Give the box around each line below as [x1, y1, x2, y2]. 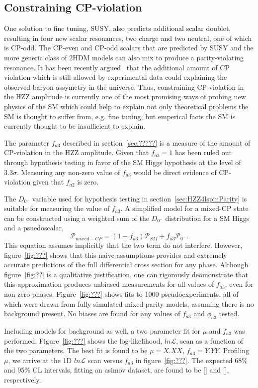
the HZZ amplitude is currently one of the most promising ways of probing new [4, 91, 246, 102]
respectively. [4, 375, 41, 385]
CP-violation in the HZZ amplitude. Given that [4, 147, 149, 158]
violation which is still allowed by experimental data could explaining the [4, 72, 227, 82]
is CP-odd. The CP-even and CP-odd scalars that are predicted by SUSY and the [4, 42, 254, 53]
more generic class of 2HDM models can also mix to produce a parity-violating [4, 52, 244, 62]
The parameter [4, 137, 50, 148]
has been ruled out [174, 147, 232, 158]
